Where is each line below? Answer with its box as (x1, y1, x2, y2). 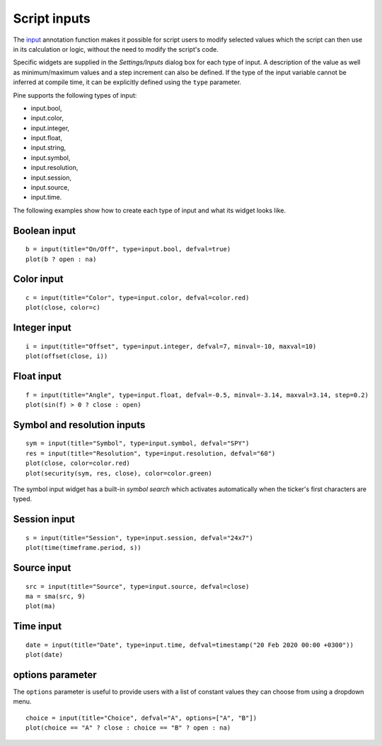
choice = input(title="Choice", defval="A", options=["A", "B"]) (25, 713, 257, 722)
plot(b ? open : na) (25, 255, 97, 263)
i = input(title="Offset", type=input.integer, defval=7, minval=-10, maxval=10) (25, 342, 317, 350)
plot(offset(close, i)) (25, 352, 108, 360)
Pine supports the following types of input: (13, 91, 137, 99)
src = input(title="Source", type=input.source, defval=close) (25, 583, 250, 590)
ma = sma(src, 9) (25, 592, 86, 600)
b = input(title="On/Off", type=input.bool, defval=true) (25, 245, 231, 253)
